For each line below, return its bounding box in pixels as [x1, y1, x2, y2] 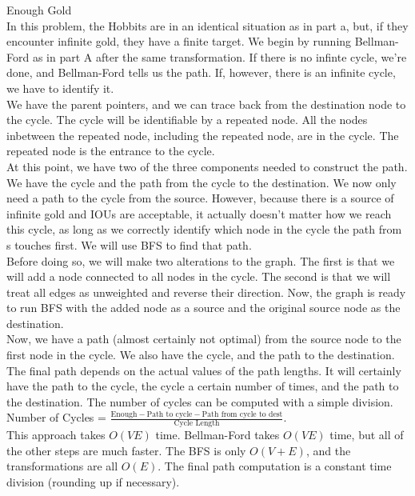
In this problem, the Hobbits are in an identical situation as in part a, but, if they [6, 17, 409, 34]
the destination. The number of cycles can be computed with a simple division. [6, 393, 393, 410]
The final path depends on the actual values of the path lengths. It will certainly [6, 362, 401, 378]
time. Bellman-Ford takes [155, 426, 280, 443]
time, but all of [329, 426, 404, 443]
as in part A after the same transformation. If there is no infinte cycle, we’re [32, 48, 407, 65]
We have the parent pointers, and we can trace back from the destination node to [6, 95, 406, 112]
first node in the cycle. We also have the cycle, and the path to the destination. [6, 346, 395, 363]
